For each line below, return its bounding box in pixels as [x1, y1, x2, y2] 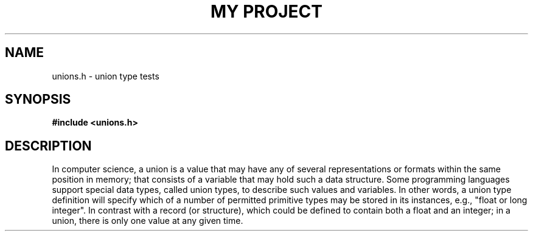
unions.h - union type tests [52, 70, 159, 81]
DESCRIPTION [5, 138, 92, 153]
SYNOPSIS [5, 92, 71, 107]
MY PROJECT [210, 1, 323, 22]
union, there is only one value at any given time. [52, 215, 243, 226]
